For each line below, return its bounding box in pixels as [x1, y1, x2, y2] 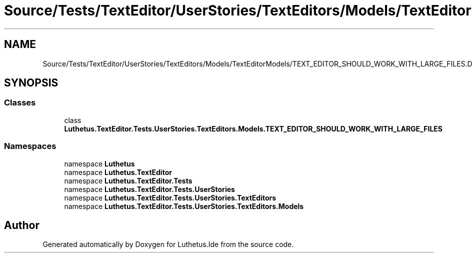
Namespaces [4, 141, 56, 151]
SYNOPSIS [4, 76, 58, 89]
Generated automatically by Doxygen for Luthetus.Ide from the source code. [42, 240, 294, 249]
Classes [4, 97, 36, 108]
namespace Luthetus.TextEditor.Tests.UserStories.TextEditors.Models [64, 201, 304, 210]
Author [4, 218, 39, 231]
